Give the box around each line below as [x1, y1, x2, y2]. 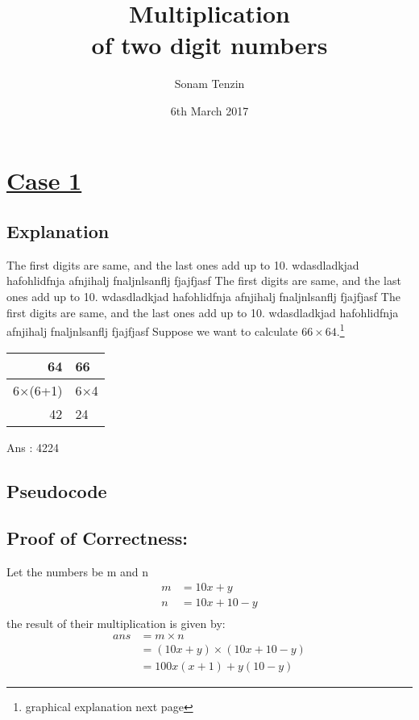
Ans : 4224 [6, 438, 60, 455]
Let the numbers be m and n [6, 563, 149, 580]
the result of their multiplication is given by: [6, 614, 226, 631]
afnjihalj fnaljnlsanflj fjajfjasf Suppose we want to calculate [6, 322, 298, 339]
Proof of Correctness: [6, 525, 189, 550]
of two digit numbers [91, 28, 328, 61]
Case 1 [6, 163, 82, 196]
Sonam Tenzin [174, 75, 245, 92]
